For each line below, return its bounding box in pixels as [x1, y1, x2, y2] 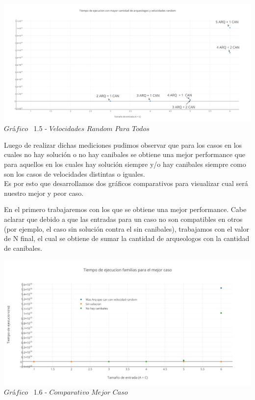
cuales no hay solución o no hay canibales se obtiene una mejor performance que [4, 149, 245, 160]
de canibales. [4, 242, 42, 253]
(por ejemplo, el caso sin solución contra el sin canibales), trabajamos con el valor [4, 223, 249, 234]
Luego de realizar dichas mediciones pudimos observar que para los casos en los [4, 139, 242, 150]
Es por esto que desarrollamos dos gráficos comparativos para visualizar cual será [4, 178, 248, 188]
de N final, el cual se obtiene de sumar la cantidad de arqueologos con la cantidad [4, 233, 250, 243]
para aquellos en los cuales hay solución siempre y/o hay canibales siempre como [4, 159, 246, 169]
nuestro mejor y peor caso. [4, 187, 84, 198]
